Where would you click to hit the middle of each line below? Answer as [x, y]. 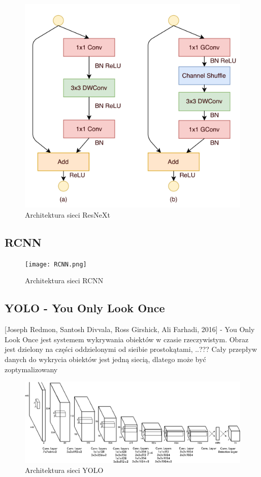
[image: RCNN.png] [56, 264]
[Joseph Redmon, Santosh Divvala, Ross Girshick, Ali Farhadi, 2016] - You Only [130, 329]
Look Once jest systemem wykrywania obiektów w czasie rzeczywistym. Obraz [127, 339]
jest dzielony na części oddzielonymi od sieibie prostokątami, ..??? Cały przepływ [131, 349]
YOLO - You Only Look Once [85, 308]
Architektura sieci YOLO [64, 470]
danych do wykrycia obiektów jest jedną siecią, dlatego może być [105, 359]
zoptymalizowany [31, 369]
